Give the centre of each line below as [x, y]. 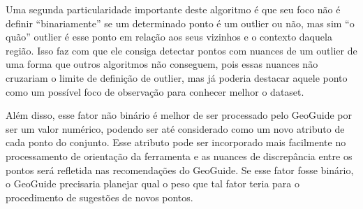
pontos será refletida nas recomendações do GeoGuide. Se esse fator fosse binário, [180, 170]
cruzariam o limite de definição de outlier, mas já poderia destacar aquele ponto [177, 77]
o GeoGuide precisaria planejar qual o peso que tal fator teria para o [153, 183]
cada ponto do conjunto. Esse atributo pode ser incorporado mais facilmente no [176, 142]
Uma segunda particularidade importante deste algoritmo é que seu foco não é [173, 9]
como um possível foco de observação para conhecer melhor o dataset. [155, 91]
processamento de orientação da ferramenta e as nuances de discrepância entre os [179, 156]
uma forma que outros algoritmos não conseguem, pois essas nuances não [162, 64]
